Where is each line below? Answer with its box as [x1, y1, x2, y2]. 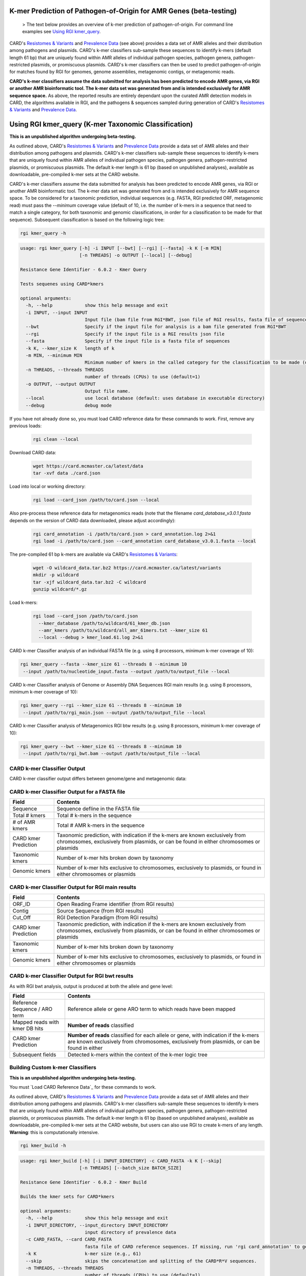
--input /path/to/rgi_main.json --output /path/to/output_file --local [23, 709, 206, 716]
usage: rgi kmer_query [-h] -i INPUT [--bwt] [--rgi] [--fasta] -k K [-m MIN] [20, 246, 222, 251]
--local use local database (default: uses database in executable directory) [25, 396, 265, 401]
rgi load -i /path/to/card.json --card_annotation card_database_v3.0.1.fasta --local [33, 538, 257, 544]
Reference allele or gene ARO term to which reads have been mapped [67, 1005, 236, 1013]
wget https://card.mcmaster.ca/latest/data [33, 463, 144, 469]
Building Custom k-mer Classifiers [9, 1064, 96, 1071]
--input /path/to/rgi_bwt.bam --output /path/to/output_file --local [23, 751, 201, 756]
